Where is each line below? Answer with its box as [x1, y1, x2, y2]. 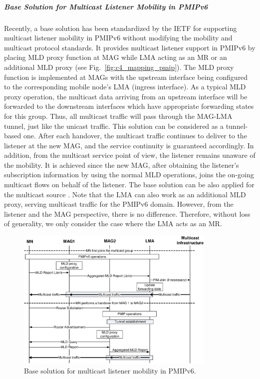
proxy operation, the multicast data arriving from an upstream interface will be [4, 91, 248, 101]
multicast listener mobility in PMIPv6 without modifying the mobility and [4, 32, 233, 43]
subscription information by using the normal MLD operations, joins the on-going [4, 169, 254, 180]
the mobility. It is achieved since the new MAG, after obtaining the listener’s [4, 159, 239, 170]
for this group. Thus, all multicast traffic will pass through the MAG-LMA [4, 110, 233, 121]
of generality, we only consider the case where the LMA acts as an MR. [4, 218, 222, 229]
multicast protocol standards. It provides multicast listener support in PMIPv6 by [4, 42, 256, 52]
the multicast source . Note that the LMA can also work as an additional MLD [4, 189, 246, 199]
